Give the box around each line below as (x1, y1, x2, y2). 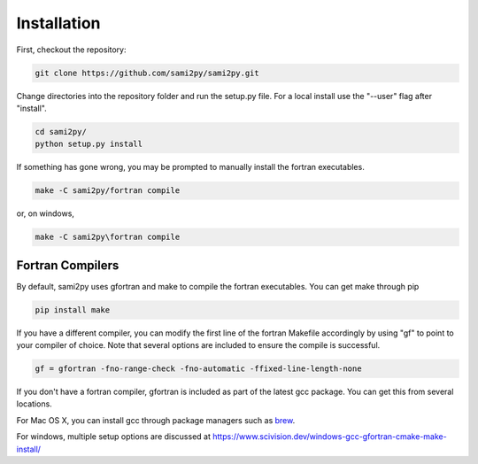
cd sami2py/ (35, 127, 88, 136)
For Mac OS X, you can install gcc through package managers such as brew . (16, 414, 296, 425)
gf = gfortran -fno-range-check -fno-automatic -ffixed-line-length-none (35, 364, 362, 374)
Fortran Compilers (16, 258, 119, 273)
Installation (16, 13, 101, 33)
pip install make (35, 305, 111, 314)
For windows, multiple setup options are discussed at (16, 431, 212, 442)
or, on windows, (16, 208, 75, 219)
